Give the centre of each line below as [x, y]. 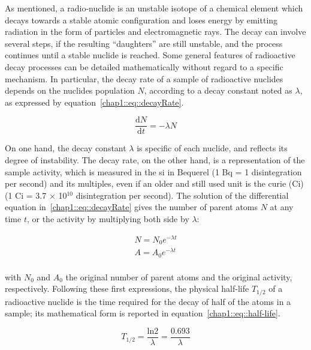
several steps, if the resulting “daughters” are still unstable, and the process [144, 43]
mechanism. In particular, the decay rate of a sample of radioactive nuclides [144, 78]
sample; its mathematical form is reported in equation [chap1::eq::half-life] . [143, 313]
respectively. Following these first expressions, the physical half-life [127, 288]
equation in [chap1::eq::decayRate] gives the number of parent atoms [132, 207]
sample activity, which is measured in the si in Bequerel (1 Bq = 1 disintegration [153, 171]
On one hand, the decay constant [66, 148]
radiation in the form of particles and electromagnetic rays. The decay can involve [155, 32]
